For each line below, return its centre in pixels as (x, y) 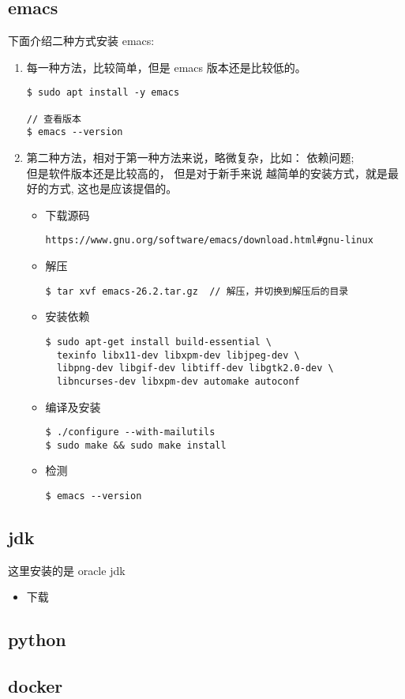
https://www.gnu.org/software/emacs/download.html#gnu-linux (209, 241)
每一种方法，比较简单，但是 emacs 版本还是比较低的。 (166, 67)
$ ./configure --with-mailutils (130, 432)
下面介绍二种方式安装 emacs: (81, 41)
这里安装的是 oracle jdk (67, 570)
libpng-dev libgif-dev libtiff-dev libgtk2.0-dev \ (195, 368)
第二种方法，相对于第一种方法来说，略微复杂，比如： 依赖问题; (190, 158)
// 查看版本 (54, 119)
